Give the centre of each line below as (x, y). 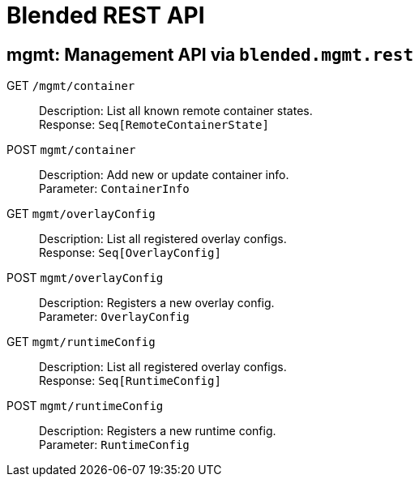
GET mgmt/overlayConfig (81, 214)
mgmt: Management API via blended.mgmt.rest (210, 54)
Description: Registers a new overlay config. (157, 303)
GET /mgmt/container (71, 86)
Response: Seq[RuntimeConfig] (130, 381)
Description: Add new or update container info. (164, 175)
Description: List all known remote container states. (176, 111)
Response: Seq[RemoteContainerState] (154, 125)
